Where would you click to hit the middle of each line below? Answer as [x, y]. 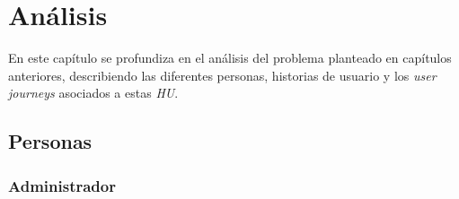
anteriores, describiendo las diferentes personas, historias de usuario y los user [222, 75]
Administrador [62, 185]
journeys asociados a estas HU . [93, 93]
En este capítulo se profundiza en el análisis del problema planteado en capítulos [230, 58]
